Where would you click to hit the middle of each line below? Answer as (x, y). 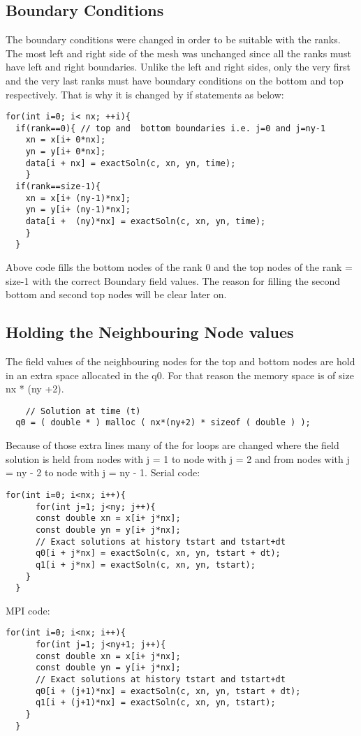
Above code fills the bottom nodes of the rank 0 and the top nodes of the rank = (179, 267)
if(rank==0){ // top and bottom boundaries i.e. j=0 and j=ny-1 (171, 128)
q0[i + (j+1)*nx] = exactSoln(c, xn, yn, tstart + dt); (168, 691)
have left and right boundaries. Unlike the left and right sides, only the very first (178, 67)
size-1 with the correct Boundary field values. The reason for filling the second (173, 280)
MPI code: (28, 610)
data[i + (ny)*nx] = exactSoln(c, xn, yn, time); (146, 222)
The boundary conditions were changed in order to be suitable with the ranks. (173, 39)
